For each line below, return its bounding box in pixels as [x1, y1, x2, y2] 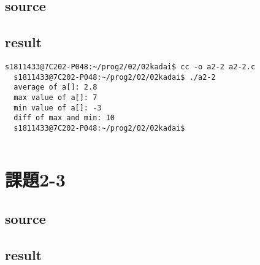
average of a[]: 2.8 [13, 83, 97, 92]
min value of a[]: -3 [13, 103, 102, 112]
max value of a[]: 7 [13, 93, 97, 102]
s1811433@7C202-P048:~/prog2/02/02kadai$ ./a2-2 [13, 72, 216, 82]
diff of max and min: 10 [13, 113, 115, 123]
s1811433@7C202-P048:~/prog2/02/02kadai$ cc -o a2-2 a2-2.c [5, 62, 256, 71]
